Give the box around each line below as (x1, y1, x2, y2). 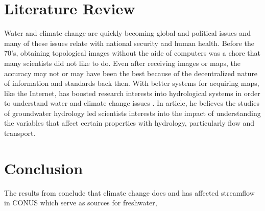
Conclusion (4, 157, 83, 178)
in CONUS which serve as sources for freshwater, (4, 197, 157, 208)
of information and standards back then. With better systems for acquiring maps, (4, 78, 259, 88)
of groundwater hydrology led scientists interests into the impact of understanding (4, 107, 261, 118)
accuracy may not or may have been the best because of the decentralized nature (4, 67, 258, 78)
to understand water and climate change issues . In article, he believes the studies (4, 98, 259, 108)
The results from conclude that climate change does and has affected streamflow (4, 187, 255, 198)
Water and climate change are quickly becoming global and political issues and (4, 28, 251, 38)
